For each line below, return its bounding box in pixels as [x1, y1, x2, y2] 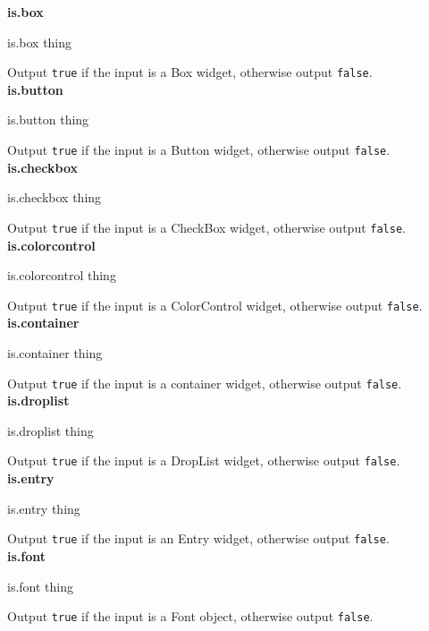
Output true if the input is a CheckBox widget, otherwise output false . [7, 217, 406, 236]
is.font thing [7, 576, 73, 595]
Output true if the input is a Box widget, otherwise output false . [7, 63, 373, 81]
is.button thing [7, 110, 89, 129]
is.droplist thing [7, 421, 94, 439]
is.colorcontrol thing [7, 266, 116, 285]
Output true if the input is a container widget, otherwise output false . [7, 373, 402, 392]
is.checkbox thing [7, 188, 102, 207]
